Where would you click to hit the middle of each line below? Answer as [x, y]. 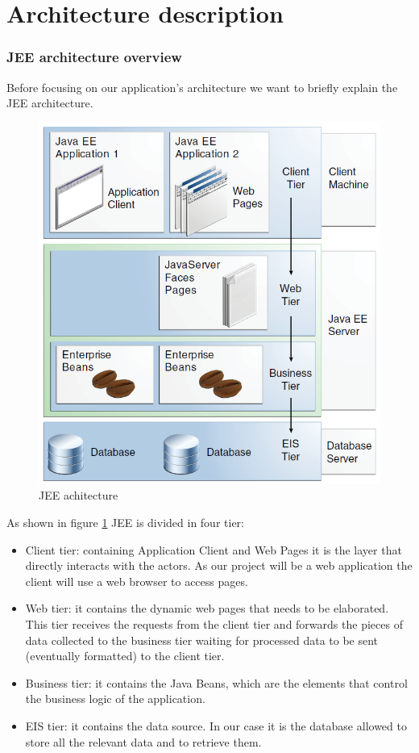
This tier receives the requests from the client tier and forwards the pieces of [214, 623]
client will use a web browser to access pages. [137, 581]
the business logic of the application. [115, 699]
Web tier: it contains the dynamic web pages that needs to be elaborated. [207, 608]
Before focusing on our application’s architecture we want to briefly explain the [202, 87]
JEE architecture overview [94, 57]
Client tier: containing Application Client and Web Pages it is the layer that [214, 549]
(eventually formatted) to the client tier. [125, 656]
